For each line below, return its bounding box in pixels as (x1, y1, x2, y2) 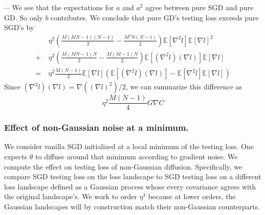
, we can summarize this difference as (125, 81, 242, 92)
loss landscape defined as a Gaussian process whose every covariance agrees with (4, 181, 256, 192)
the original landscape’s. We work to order (4, 191, 137, 202)
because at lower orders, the (148, 191, 236, 202)
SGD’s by (4, 22, 34, 33)
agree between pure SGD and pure (145, 2, 254, 12)
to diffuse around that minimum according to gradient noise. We (35, 151, 238, 162)
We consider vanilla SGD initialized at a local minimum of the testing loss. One (4, 141, 254, 152)
